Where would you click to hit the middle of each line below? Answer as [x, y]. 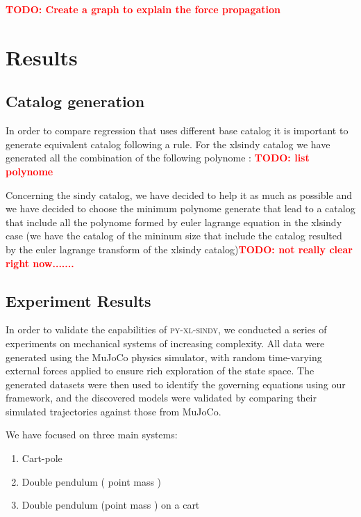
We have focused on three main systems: [92, 435]
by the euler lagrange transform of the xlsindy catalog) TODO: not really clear [179, 249]
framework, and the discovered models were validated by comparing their [161, 398]
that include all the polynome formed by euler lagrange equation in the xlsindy [174, 222]
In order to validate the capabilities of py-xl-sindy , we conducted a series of [166, 329]
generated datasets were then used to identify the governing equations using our [176, 384]
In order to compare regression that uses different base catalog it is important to [177, 130]
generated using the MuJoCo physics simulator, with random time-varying [164, 357]
